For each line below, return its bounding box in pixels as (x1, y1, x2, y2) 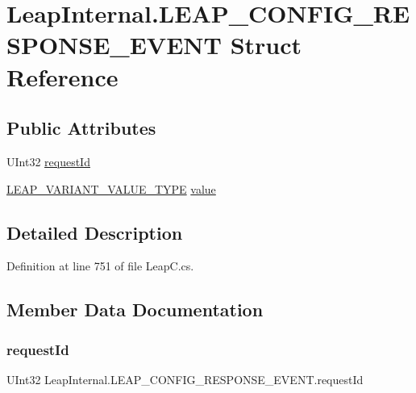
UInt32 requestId (6, 153, 90, 169)
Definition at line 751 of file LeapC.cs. (6, 257, 194, 274)
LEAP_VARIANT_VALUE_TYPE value (6, 180, 216, 197)
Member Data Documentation (6, 297, 264, 322)
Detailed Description (6, 219, 183, 245)
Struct (230, 28, 302, 61)
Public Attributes (6, 115, 156, 140)
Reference (6, 60, 119, 93)
